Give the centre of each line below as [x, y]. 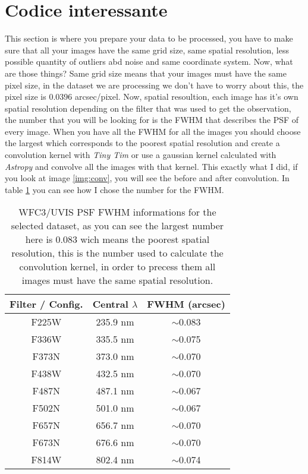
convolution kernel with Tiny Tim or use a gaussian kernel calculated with [141, 155]
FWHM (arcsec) [186, 304]
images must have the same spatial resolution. [117, 280]
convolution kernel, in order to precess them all [117, 267]
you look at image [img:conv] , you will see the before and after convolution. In [147, 178]
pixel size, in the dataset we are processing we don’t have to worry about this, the [154, 85]
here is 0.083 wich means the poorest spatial [117, 239]
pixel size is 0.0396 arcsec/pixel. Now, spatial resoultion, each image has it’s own [152, 97]
